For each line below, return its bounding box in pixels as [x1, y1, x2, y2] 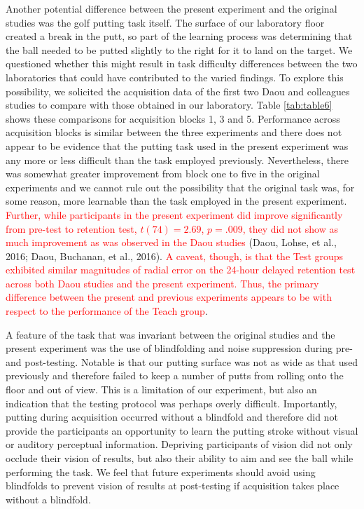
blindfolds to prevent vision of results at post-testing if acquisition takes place [6, 478, 339, 493]
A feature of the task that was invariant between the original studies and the [6, 327, 335, 341]
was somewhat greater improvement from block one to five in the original [6, 166, 320, 181]
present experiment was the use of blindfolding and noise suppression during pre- [6, 341, 353, 355]
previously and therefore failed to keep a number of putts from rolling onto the [6, 368, 344, 383]
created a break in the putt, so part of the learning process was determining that [6, 29, 353, 43]
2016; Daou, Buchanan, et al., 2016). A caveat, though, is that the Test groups [6, 248, 344, 263]
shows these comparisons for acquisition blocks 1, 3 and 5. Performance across [6, 111, 340, 125]
